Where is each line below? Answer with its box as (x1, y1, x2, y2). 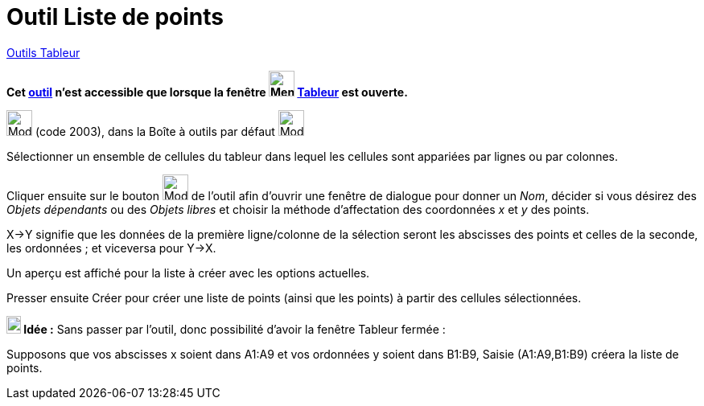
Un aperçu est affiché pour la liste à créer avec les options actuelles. (6, 265, 370, 280)
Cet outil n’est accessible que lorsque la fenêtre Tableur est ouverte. (6, 84, 408, 99)
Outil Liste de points (6, 3, 224, 31)
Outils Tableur (6, 45, 80, 59)
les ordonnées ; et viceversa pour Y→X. (6, 240, 216, 255)
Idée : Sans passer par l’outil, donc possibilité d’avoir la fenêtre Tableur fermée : (23, 322, 446, 336)
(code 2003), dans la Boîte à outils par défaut (35, 124, 275, 138)
